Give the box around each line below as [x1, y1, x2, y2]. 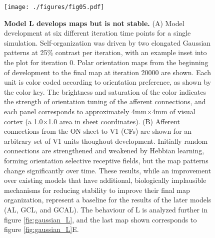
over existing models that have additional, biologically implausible [4, 175, 206, 185]
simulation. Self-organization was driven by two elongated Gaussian [4, 37, 211, 48]
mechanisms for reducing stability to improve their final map [4, 184, 190, 195]
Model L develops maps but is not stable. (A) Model [4, 18, 184, 28]
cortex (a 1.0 [4, 116, 43, 126]
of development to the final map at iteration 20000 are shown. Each [4, 67, 211, 77]
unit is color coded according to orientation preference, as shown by [4, 77, 211, 87]
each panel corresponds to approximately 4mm [4, 106, 147, 116]
